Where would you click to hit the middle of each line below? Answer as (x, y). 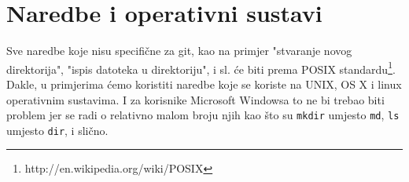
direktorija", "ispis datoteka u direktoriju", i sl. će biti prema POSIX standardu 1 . (201, 67)
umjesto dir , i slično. (57, 130)
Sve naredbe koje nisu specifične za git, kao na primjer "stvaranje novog (179, 51)
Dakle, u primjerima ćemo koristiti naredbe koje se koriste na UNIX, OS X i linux (204, 84)
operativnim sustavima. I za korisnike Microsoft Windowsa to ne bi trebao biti (195, 99)
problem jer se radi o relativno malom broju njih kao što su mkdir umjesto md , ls (203, 115)
